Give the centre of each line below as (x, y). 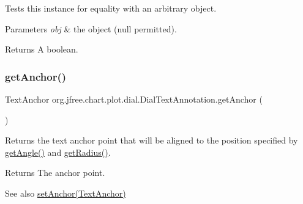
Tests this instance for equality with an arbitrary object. (111, 8)
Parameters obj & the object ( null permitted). (91, 28)
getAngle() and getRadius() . (58, 152)
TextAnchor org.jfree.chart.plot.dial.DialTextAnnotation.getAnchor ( (134, 99)
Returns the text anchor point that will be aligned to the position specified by (151, 140)
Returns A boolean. (42, 49)
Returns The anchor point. (55, 173)
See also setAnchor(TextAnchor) (65, 193)
